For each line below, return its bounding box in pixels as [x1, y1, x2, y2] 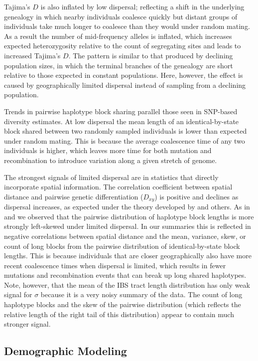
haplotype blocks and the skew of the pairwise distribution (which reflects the [4, 299, 241, 310]
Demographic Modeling [4, 343, 127, 359]
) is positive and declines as [154, 191, 239, 201]
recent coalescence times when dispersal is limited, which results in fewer [4, 260, 226, 270]
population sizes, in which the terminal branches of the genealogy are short [4, 60, 233, 70]
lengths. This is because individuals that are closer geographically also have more [4, 250, 252, 261]
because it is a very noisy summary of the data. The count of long [40, 289, 243, 300]
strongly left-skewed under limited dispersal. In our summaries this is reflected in [4, 221, 251, 231]
